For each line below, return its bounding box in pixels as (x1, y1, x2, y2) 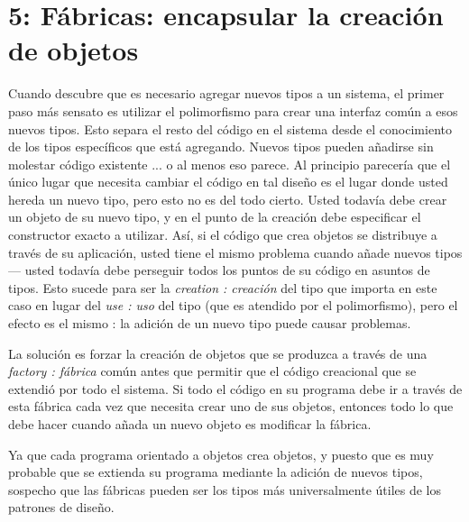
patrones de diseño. (8, 498, 115, 517)
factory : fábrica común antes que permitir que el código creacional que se (8, 362, 417, 380)
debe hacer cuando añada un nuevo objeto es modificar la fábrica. (8, 415, 372, 433)
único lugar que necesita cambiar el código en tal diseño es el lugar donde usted (8, 172, 448, 191)
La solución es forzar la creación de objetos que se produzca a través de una (8, 343, 428, 362)
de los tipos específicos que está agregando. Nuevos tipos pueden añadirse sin (8, 137, 434, 156)
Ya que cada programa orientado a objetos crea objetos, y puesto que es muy (8, 444, 434, 463)
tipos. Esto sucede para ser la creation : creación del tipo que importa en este (8, 278, 437, 297)
